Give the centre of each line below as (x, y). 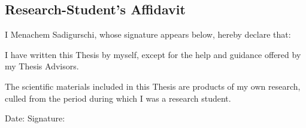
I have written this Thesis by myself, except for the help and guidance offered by (153, 54)
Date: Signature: (35, 118)
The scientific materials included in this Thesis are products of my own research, (153, 86)
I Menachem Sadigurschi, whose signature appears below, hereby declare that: (148, 34)
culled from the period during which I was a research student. (118, 98)
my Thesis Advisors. (42, 66)
